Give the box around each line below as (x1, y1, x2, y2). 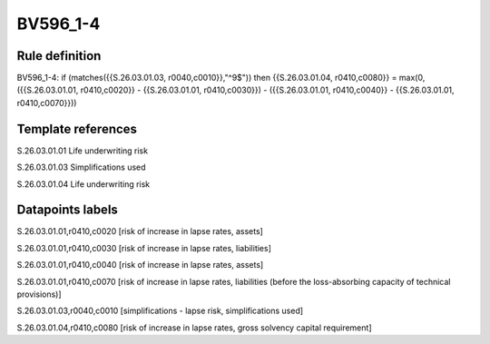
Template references (16, 121, 138, 136)
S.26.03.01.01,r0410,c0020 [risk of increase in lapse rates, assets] (16, 226, 263, 237)
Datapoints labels (16, 202, 118, 218)
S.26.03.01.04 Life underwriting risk (16, 178, 151, 190)
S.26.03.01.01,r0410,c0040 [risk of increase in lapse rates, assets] (16, 260, 264, 270)
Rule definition (16, 48, 102, 64)
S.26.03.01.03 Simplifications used (16, 162, 146, 172)
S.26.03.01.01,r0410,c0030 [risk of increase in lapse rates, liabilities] (16, 242, 272, 253)
